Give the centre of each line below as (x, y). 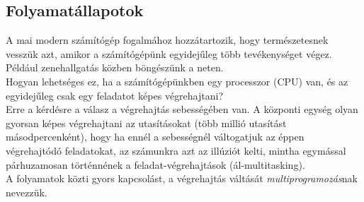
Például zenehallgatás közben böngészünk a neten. (115, 67)
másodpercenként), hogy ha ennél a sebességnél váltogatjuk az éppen (155, 137)
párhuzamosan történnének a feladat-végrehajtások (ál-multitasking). (155, 164)
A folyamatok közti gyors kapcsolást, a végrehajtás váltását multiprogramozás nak (182, 178)
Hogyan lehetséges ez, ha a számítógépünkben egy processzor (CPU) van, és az (177, 81)
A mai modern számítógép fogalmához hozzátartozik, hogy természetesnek (167, 40)
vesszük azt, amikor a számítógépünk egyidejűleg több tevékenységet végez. (169, 53)
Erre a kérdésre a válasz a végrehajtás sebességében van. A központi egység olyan (182, 109)
